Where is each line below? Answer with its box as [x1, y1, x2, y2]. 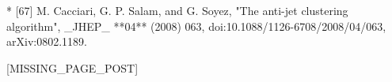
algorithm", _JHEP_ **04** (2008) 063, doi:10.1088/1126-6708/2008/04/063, [6, 17, 386, 34]
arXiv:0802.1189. [6, 33, 87, 50]
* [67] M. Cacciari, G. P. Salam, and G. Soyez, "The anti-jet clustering [6, 2, 348, 18]
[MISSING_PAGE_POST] [6, 59, 139, 76]
